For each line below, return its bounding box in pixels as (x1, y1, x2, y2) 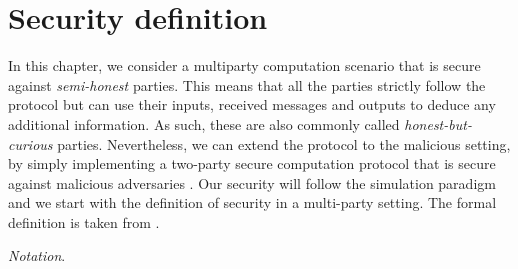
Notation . (8, 245, 66, 266)
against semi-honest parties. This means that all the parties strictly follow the (8, 74, 486, 95)
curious (8, 133, 53, 154)
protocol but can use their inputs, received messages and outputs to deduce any (8, 94, 496, 115)
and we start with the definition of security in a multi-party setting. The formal (8, 192, 497, 213)
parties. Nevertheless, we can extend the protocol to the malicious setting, (57, 133, 511, 154)
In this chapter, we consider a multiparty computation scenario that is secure (8, 55, 481, 76)
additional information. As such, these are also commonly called (8, 113, 400, 134)
